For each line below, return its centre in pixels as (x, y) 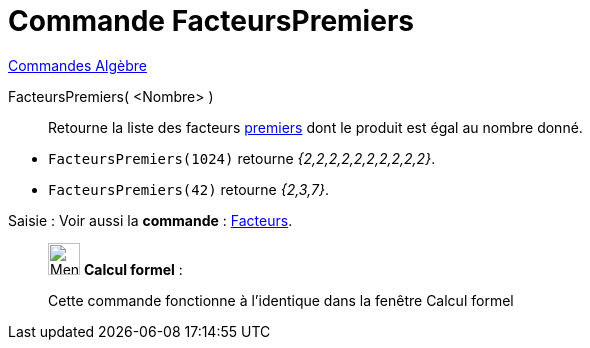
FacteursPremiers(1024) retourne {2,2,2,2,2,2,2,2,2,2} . (242, 158)
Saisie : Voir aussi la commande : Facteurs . (150, 220)
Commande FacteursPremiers (211, 21)
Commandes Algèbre (77, 65)
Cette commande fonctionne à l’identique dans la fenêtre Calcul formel (281, 300)
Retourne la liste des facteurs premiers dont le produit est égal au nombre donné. (315, 127)
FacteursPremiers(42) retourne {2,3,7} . (188, 189)
